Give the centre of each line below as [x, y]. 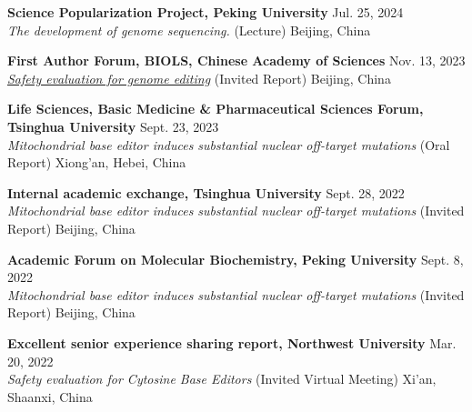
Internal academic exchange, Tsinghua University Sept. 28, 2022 [206, 192]
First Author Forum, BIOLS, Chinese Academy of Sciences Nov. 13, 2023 [236, 60]
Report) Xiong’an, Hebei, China [97, 162]
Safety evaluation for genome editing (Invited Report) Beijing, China [199, 78]
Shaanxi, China [50, 396]
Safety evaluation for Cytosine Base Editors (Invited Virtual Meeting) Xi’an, [222, 379]
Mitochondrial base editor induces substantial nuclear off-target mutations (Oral [229, 144]
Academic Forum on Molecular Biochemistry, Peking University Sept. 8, [236, 259]
